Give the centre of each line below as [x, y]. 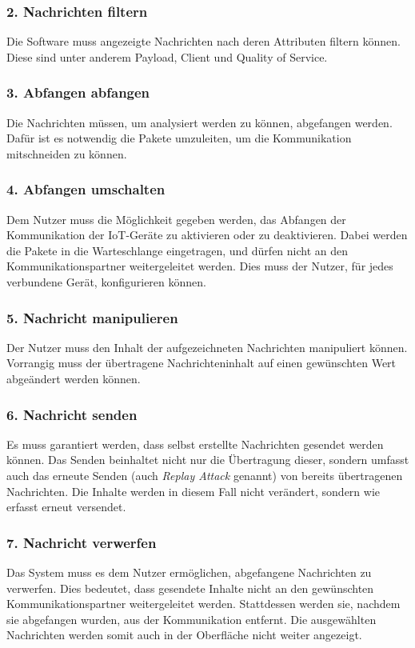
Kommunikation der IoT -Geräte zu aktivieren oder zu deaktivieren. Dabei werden [207, 235]
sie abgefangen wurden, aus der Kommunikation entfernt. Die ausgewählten [192, 619]
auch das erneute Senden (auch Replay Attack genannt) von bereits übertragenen [205, 475]
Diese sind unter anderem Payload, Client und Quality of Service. [167, 56]
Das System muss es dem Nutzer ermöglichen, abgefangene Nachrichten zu [189, 572]
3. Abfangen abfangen [78, 92]
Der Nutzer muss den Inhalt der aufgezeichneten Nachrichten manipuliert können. [207, 347]
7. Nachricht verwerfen [82, 542]
